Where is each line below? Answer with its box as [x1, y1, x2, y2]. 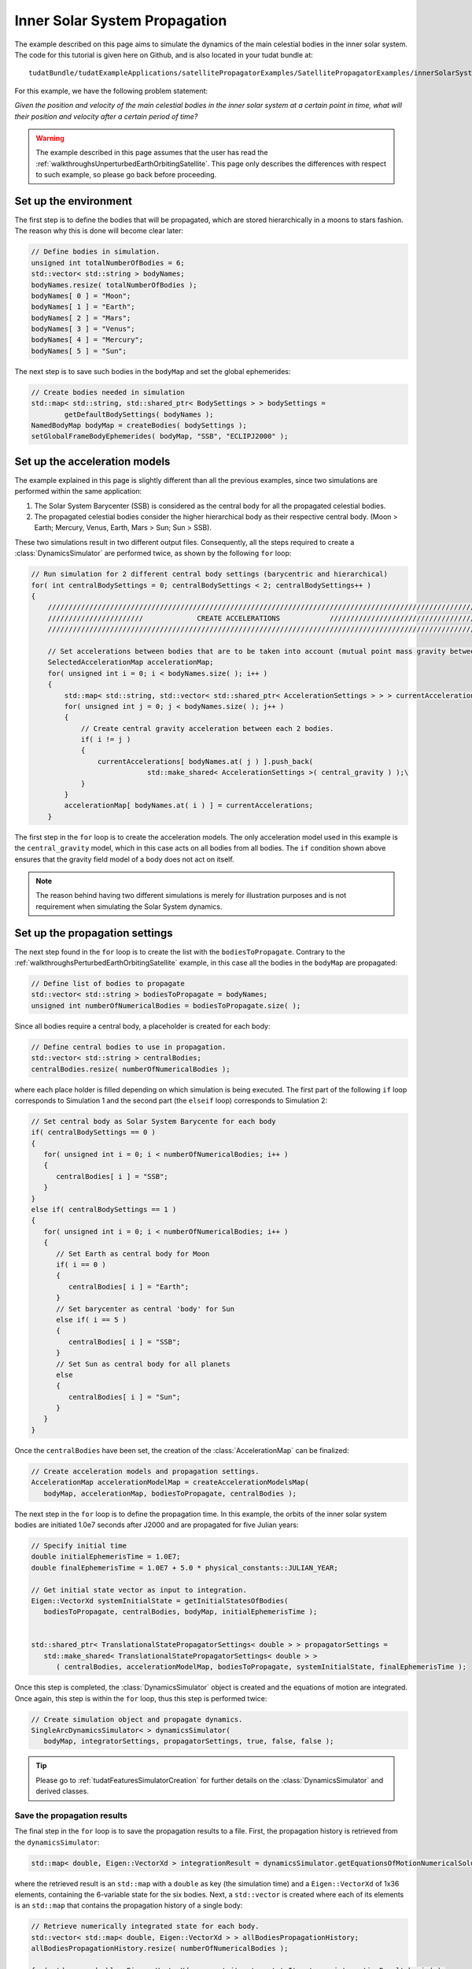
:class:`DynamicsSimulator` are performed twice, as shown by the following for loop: [14, 548, 292, 558]
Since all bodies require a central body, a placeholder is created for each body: [14, 1021, 271, 1031]
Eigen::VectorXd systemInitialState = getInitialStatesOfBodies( [31, 1596, 289, 1605]
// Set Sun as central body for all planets [56, 1359, 231, 1368]
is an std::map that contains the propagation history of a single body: [14, 1900, 243, 1910]
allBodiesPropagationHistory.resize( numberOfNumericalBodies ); [31, 1944, 289, 1953]
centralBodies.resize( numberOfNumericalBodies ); [31, 1064, 231, 1073]
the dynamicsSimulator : [14, 1837, 100, 1847]
